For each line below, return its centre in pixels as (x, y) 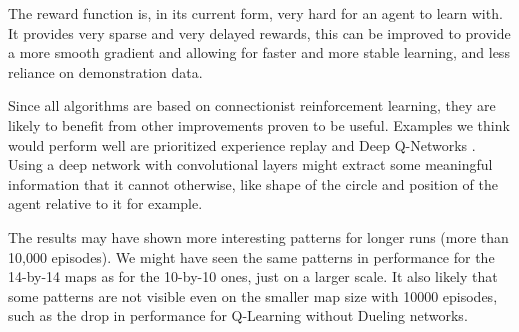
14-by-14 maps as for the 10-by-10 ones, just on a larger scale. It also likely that (253, 276)
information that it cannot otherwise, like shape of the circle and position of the (253, 183)
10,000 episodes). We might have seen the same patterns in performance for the (251, 256)
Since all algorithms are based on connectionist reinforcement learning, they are (252, 105)
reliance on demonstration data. (105, 71)
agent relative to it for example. (105, 203)
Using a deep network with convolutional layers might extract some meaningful (250, 164)
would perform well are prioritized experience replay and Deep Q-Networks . (242, 144)
